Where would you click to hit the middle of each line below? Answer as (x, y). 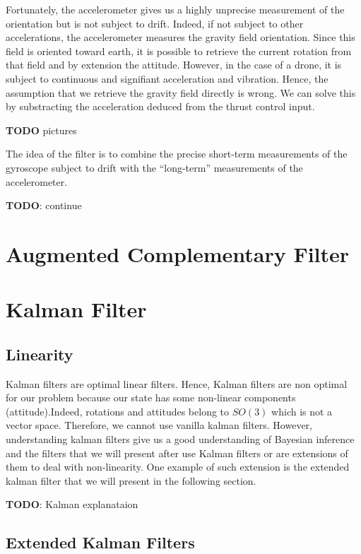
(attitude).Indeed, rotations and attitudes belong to (118, 411)
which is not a (302, 411)
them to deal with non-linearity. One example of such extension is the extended (178, 467)
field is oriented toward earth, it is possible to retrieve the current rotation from (179, 51)
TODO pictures (41, 130)
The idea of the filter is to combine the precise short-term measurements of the (177, 154)
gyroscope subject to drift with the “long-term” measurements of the (154, 167)
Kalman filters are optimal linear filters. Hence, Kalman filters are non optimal (177, 383)
